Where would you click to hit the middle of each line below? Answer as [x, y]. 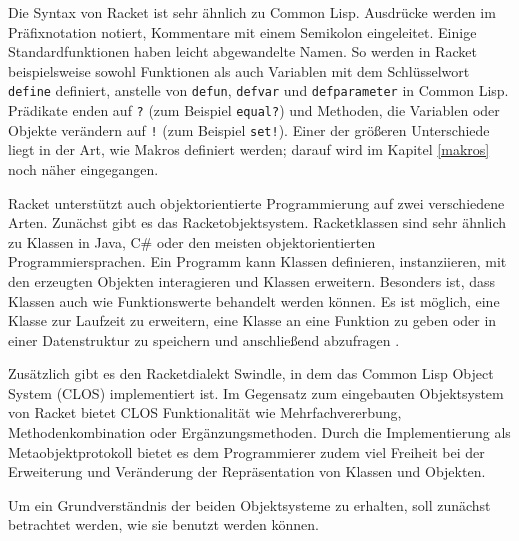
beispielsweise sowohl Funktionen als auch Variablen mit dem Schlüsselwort [239, 70]
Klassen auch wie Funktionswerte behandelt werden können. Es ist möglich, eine [254, 300]
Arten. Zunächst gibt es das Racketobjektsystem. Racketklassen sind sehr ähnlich [257, 222]
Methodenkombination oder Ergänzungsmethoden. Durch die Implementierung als [259, 432]
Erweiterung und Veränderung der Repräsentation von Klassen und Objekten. [247, 471]
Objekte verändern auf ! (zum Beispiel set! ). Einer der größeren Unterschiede [249, 129]
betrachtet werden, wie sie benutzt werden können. [163, 524]
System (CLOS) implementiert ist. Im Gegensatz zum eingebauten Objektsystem [256, 392]
